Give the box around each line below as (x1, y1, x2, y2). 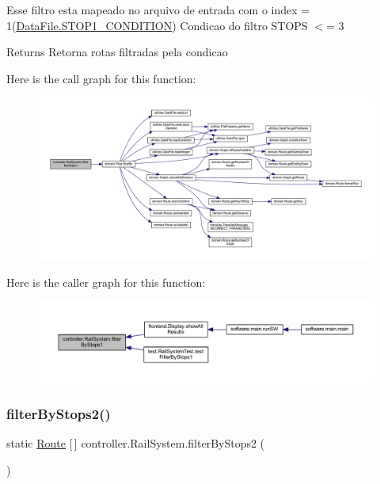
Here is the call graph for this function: (6, 70, 196, 86)
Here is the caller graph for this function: (6, 273, 206, 290)
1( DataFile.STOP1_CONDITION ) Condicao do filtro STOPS (6, 17, 308, 33)
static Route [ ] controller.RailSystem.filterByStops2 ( (6, 435, 265, 452)
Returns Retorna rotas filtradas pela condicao (6, 44, 228, 60)
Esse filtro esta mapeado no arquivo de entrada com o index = (6, 2, 310, 17)
